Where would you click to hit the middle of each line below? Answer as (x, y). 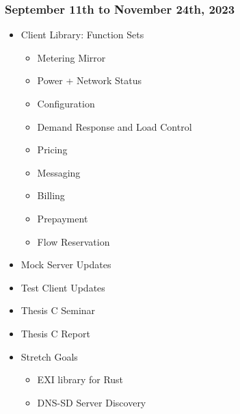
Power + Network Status (89, 80)
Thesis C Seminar (58, 310)
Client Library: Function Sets (82, 35)
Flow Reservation (74, 241)
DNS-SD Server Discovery (92, 402)
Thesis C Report (55, 333)
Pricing (52, 150)
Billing (51, 195)
